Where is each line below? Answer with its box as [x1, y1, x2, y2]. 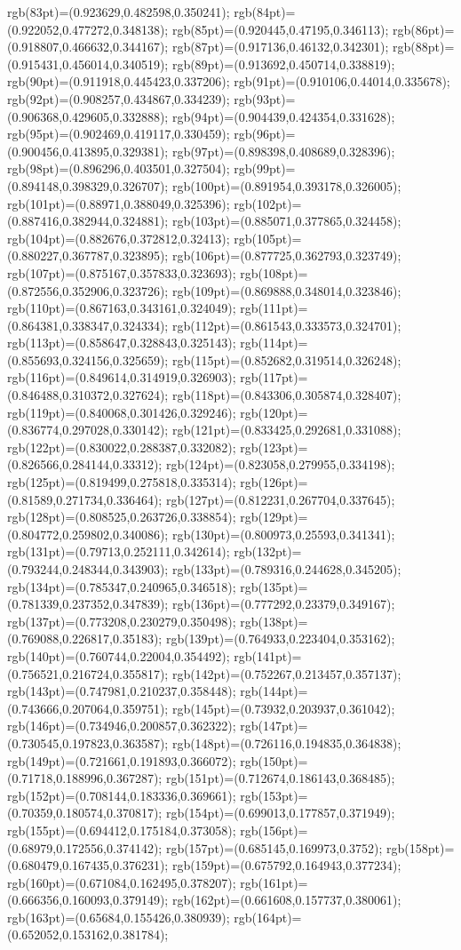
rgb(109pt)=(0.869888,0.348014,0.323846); [171, 281, 401, 299]
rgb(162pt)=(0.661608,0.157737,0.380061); [171, 890, 401, 909]
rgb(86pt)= [393, 20, 455, 38]
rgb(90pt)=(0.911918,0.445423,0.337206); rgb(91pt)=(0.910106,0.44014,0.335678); [7, 72, 450, 91]
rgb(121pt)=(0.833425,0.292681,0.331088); [171, 420, 401, 439]
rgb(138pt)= [240, 611, 308, 630]
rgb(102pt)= [234, 194, 302, 212]
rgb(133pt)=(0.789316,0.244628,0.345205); [171, 560, 401, 578]
